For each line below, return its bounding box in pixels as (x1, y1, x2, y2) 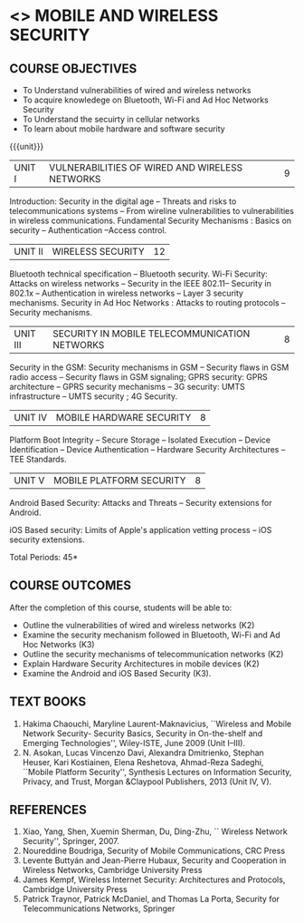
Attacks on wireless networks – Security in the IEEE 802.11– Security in (9, 278, 271, 288)
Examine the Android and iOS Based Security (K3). (22, 667, 212, 678)
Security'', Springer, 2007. (22, 836, 119, 847)
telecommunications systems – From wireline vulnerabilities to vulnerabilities (9, 206, 294, 216)
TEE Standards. (9, 454, 68, 464)
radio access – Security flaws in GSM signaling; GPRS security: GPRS (9, 372, 269, 382)
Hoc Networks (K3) (22, 638, 95, 649)
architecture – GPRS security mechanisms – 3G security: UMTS (9, 382, 246, 392)
